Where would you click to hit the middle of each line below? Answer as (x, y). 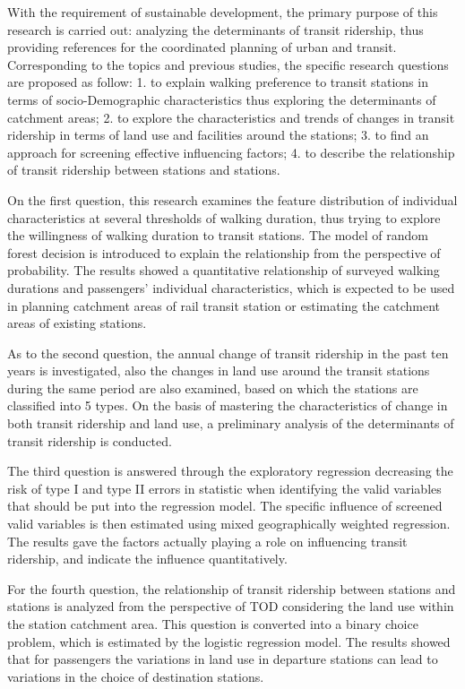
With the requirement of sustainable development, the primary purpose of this (223, 12)
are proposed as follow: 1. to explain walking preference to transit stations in (218, 82)
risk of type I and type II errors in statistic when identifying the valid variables (224, 488)
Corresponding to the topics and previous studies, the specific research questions (228, 64)
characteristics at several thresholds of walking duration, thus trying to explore (224, 217)
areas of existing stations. (77, 323)
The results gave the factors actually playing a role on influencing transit (207, 541)
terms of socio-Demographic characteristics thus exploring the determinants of (222, 99)
